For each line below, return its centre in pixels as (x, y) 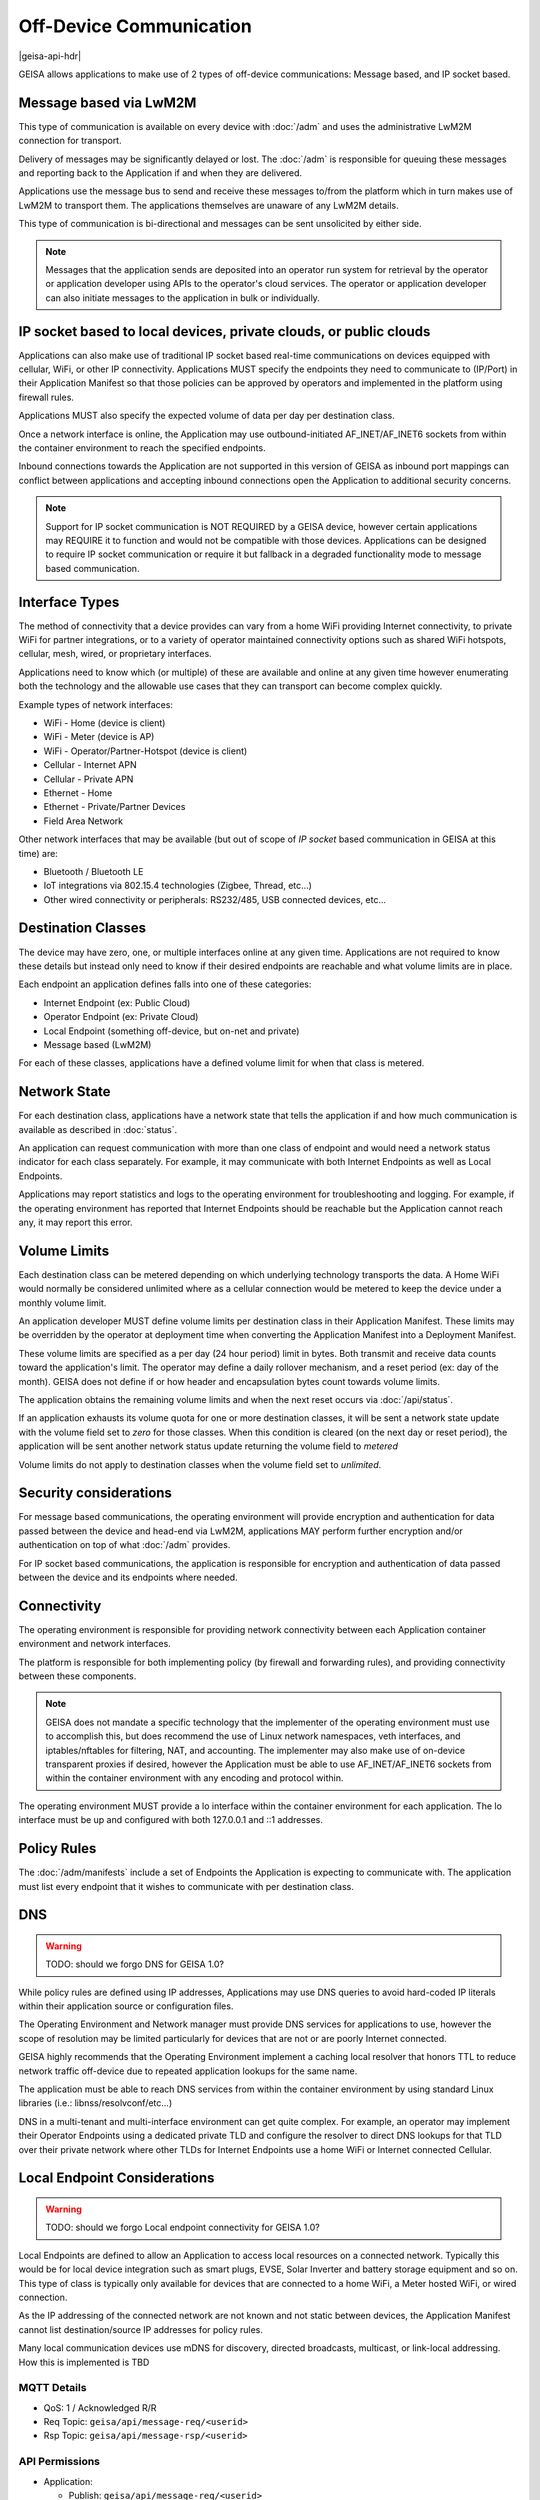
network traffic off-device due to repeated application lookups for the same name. (188, 2071)
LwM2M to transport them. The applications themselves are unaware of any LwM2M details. (208, 205)
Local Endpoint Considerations (116, 2178)
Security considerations (95, 1493)
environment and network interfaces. (95, 1644)
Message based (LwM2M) (97, 1044)
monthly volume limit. (62, 1302)
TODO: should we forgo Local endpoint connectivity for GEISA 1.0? (182, 2227)
